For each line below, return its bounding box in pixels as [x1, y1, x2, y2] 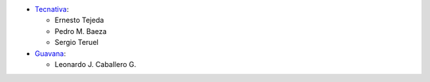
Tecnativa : [34, 5, 69, 13]
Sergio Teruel [54, 38, 99, 47]
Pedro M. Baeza [54, 26, 107, 35]
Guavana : [34, 48, 67, 58]
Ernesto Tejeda [54, 16, 104, 25]
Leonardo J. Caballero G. [54, 59, 137, 69]
